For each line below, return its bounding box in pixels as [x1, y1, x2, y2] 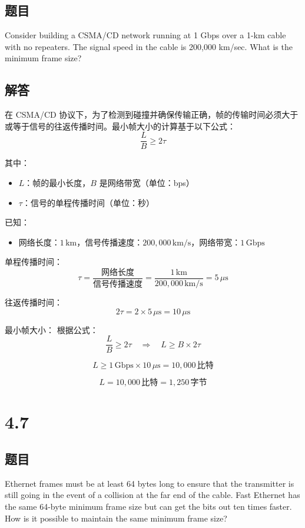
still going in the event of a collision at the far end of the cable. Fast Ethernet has [5, 489, 300, 501]
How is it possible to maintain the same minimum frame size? [5, 512, 227, 524]
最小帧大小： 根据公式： [5, 323, 98, 336]
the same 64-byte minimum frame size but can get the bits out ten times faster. [5, 500, 292, 513]
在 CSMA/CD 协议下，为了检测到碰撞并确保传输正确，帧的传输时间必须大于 [5, 108, 299, 121]
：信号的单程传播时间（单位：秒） [22, 196, 154, 208]
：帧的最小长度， [24, 177, 91, 189]
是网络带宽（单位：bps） [99, 177, 194, 189]
